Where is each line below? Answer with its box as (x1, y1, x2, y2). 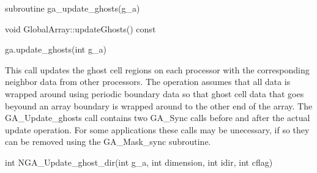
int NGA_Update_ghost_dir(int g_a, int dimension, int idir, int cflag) (5, 155, 273, 168)
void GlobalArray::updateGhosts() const (5, 22, 156, 35)
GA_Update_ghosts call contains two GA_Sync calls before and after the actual (5, 111, 310, 124)
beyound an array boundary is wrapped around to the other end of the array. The (5, 99, 313, 112)
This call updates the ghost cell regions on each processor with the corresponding (5, 63, 310, 76)
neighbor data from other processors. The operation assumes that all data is (5, 75, 291, 88)
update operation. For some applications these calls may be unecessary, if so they (5, 123, 310, 136)
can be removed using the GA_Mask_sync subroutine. (5, 135, 211, 148)
